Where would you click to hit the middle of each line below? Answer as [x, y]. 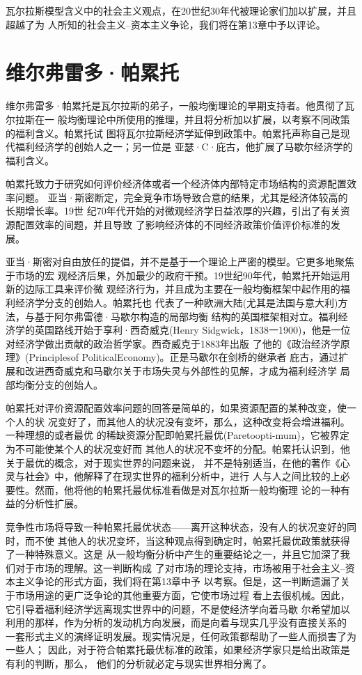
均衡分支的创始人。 [59, 384]
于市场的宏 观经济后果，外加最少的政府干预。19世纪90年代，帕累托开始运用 [178, 275]
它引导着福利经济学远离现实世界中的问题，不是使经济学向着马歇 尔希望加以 [178, 608]
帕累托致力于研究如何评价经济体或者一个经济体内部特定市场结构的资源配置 [176, 184]
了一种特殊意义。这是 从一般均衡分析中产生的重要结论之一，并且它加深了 [173, 554]
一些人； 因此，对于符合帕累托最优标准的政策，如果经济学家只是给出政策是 [178, 650]
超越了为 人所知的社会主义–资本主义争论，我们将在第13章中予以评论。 [166, 24]
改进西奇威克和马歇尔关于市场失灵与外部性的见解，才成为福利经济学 [181, 371]
